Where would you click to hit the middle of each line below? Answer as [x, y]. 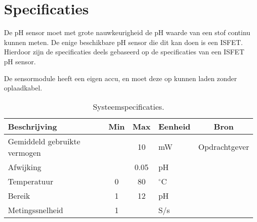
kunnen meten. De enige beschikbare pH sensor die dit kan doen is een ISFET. [124, 42]
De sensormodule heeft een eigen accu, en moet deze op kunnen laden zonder [121, 78]
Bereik [19, 195]
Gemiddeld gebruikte [44, 141]
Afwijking [25, 167]
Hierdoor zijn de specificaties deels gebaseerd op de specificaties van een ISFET [124, 52]
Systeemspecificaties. [128, 106]
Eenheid [174, 126]
